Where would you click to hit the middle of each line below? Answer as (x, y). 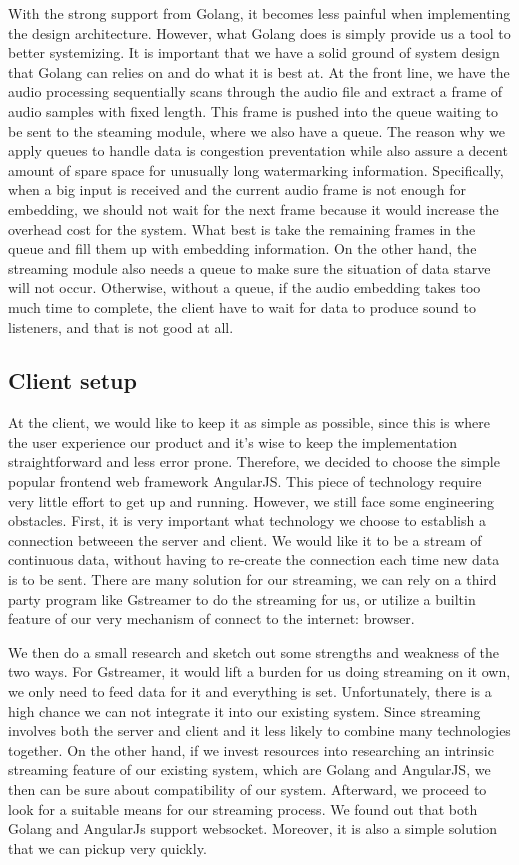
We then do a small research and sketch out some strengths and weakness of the (254, 651)
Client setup (72, 380)
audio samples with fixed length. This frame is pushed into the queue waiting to (253, 110)
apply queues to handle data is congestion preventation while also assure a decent (258, 150)
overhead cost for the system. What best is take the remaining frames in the (242, 228)
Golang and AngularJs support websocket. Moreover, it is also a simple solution (253, 828)
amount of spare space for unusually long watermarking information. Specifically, (256, 169)
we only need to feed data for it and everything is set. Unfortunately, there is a (250, 691)
